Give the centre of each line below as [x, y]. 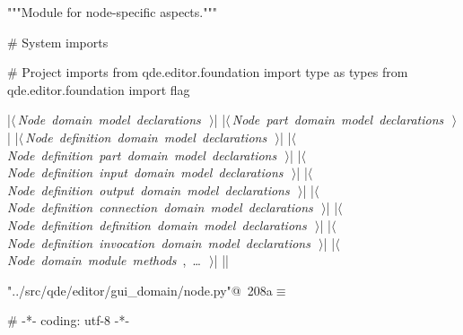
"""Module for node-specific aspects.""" [112, 12]
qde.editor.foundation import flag [99, 89]
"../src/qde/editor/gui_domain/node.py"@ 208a [140, 290]
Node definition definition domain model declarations [157, 224]
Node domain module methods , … [104, 260]
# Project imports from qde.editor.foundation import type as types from [208, 72]
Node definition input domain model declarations [145, 172]
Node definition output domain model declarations [149, 189]
